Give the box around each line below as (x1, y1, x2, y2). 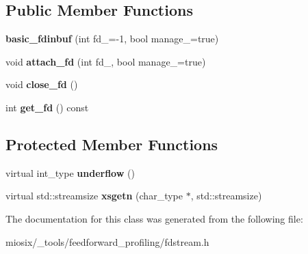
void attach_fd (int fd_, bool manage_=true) (5, 54, 206, 68)
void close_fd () (5, 77, 78, 91)
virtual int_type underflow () (5, 165, 135, 180)
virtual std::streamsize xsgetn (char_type (5, 188, 183, 203)
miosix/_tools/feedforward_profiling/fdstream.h (5, 234, 209, 249)
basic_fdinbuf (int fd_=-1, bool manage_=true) (5, 31, 219, 46)
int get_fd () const (5, 100, 89, 114)
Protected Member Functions (5, 133, 218, 154)
